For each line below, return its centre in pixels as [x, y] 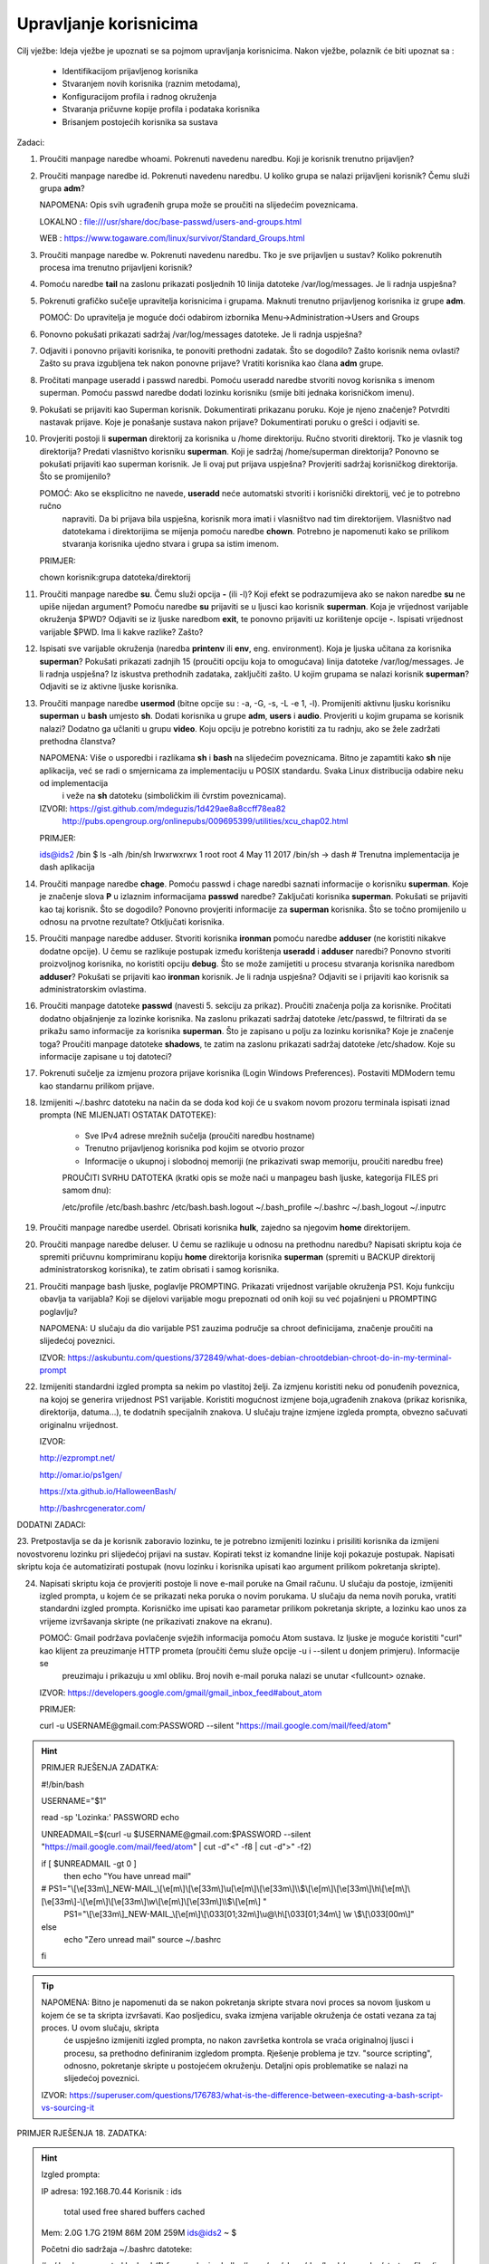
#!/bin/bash [63, 1784]
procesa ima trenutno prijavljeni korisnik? [116, 268]
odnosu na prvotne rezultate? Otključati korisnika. [132, 921]
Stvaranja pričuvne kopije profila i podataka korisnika [161, 110]
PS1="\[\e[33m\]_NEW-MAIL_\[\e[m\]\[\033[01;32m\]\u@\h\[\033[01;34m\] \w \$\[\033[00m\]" [240, 1914]
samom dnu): [87, 1190]
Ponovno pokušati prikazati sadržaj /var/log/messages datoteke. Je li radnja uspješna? [201, 334]
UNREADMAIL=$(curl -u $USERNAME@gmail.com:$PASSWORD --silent [176, 1834]
